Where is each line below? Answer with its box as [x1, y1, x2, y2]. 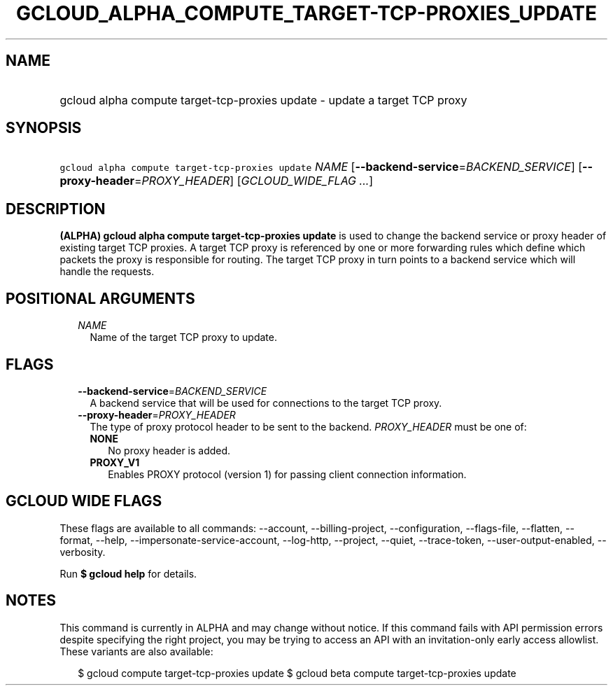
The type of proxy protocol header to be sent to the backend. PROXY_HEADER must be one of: [90, 420, 527, 433]
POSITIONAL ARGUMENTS [6, 289, 195, 307]
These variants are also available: [59, 645, 213, 657]
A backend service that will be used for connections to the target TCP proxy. [90, 396, 442, 409]
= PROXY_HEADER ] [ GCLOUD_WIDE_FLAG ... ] [134, 174, 374, 188]
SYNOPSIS [6, 119, 82, 137]
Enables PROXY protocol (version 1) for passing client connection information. [108, 468, 467, 480]
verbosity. [59, 545, 106, 558]
